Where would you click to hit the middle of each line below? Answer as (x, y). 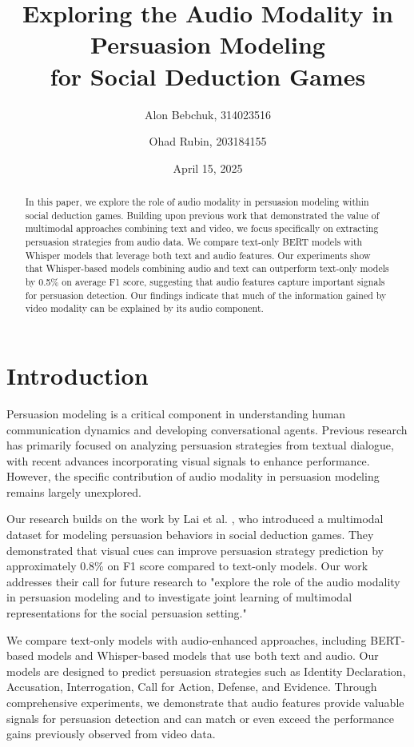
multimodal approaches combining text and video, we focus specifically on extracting (202, 228)
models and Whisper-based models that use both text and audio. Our (208, 655)
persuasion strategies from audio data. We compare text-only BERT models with (194, 242)
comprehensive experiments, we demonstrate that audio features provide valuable (205, 703)
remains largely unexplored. (74, 491)
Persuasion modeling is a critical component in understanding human (176, 413)
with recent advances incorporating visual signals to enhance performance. (188, 460)
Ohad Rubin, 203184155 (208, 141)
